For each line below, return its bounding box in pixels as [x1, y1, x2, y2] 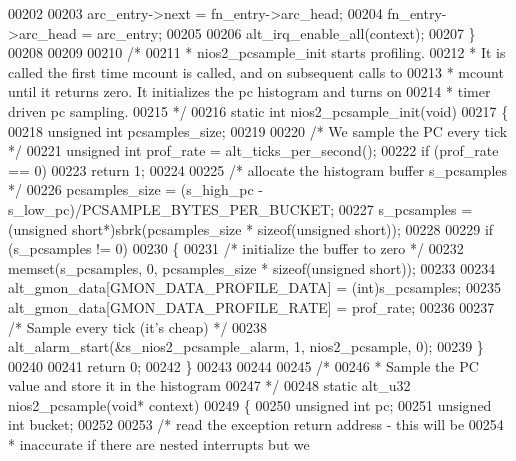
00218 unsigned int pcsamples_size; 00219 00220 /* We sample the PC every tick [8, 120, 508, 141]
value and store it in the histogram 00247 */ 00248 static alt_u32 [8, 375, 411, 396]
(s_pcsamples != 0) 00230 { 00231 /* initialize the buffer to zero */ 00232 [8, 238, 464, 259]
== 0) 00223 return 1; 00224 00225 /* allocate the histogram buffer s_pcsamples [8, 159, 508, 180]
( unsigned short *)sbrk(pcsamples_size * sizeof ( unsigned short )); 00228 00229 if [8, 218, 494, 239]
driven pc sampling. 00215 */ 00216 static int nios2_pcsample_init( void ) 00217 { [8, 100, 509, 121]
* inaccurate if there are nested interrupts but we [8, 434, 310, 455]
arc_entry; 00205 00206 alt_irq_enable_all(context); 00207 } [97, 22, 476, 43]
